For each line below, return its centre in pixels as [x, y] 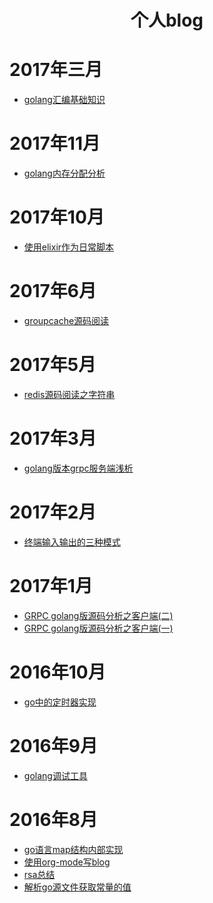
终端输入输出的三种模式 [72, 542]
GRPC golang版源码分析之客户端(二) [98, 615]
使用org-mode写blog [67, 862]
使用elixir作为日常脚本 [69, 247]
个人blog [167, 20]
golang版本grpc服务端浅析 [78, 468]
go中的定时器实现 [60, 702]
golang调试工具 [55, 775]
